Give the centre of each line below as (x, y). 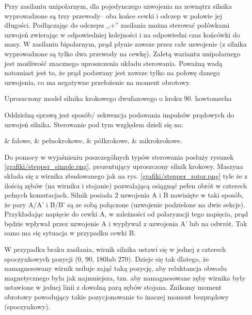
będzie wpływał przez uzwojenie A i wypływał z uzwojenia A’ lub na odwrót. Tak (126, 223)
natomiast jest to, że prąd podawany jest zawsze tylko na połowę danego (112, 73)
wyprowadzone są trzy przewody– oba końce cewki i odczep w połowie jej (113, 15)
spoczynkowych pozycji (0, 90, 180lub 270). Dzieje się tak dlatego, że (107, 258)
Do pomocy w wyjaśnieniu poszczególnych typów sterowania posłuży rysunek (119, 157)
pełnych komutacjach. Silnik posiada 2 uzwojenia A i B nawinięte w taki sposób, (124, 195)
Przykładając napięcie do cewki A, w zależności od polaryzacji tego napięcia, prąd (126, 214)
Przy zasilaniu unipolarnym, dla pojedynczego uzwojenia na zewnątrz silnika (118, 6)
